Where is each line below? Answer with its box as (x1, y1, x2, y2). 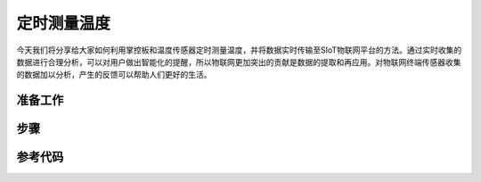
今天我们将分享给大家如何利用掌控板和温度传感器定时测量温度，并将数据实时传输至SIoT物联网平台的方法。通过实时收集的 (16, 45, 462, 55)
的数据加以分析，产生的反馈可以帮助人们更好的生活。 (16, 70, 212, 80)
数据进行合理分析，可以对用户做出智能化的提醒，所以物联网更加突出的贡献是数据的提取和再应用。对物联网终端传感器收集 (16, 56, 461, 67)
